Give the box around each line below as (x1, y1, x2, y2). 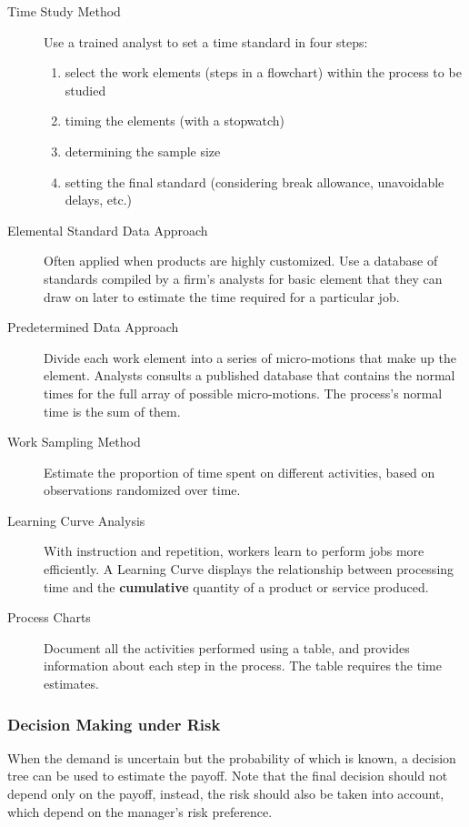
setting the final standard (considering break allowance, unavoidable (65, 172, 444, 191)
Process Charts (7, 608, 91, 627)
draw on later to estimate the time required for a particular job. (44, 287, 400, 306)
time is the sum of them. (44, 401, 181, 420)
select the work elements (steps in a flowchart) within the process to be (65, 63, 462, 82)
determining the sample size (65, 141, 221, 160)
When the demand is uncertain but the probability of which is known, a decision (7, 748, 456, 767)
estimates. (44, 674, 99, 693)
